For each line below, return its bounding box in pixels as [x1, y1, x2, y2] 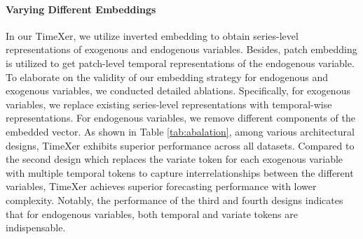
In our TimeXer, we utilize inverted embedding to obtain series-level [6, 28, 299, 43]
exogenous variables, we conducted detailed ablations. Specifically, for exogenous [6, 83, 350, 98]
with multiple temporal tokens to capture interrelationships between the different [6, 165, 354, 180]
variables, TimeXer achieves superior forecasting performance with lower [6, 179, 317, 194]
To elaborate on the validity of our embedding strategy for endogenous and [6, 69, 329, 84]
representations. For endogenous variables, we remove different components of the [6, 110, 355, 125]
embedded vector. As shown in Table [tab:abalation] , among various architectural [6, 124, 355, 138]
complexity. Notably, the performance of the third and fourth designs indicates [6, 192, 343, 207]
